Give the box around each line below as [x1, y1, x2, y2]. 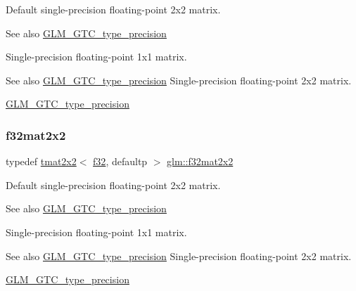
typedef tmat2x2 [6, 154, 77, 169]
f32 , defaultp [93, 154, 148, 169]
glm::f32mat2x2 [167, 154, 234, 169]
